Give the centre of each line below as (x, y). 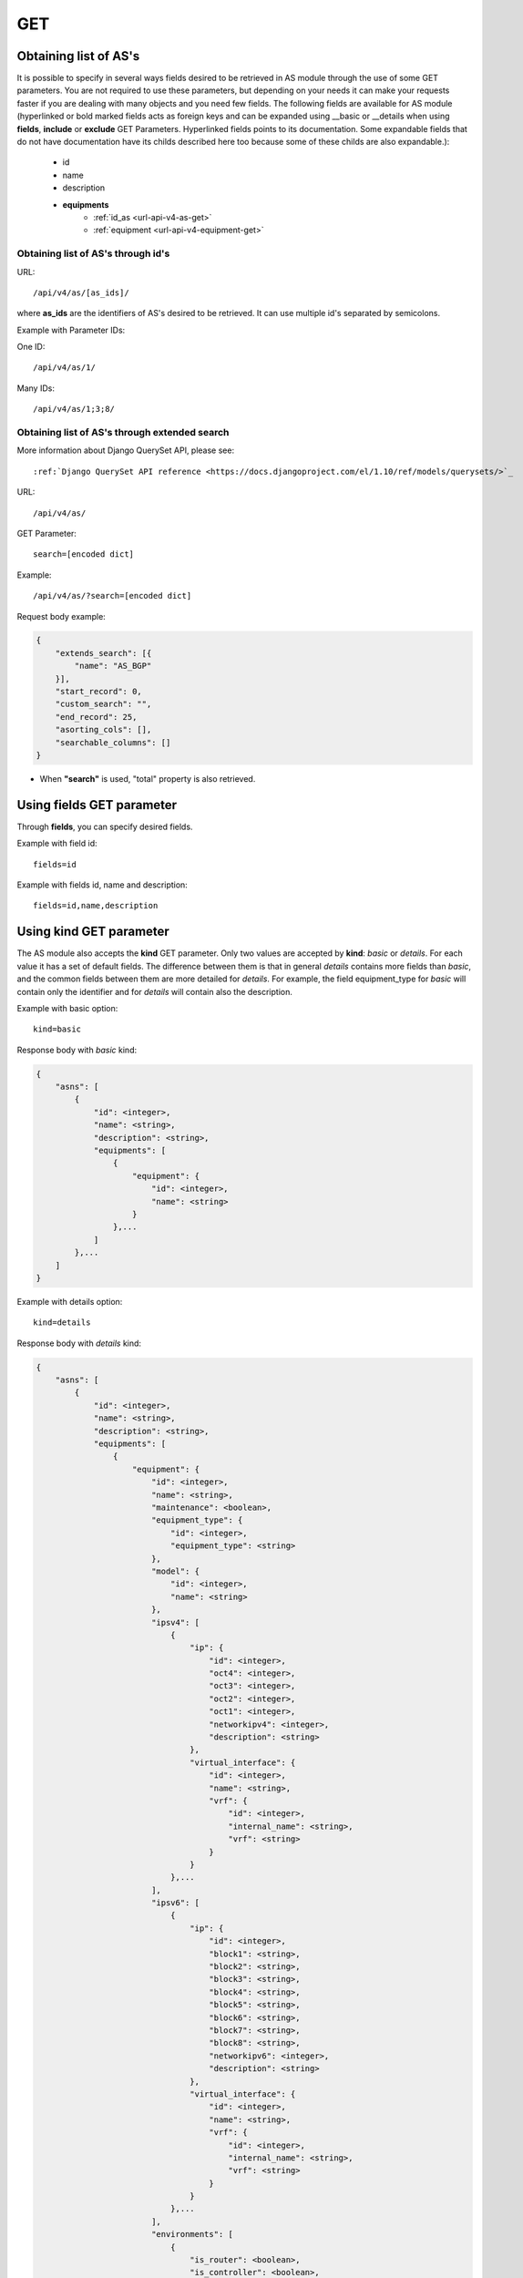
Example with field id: (57, 844)
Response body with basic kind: (77, 1050)
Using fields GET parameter (97, 805)
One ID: (31, 347)
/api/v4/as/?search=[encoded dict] (113, 596)
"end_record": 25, (96, 717)
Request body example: (62, 616)
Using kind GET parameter (93, 932)
